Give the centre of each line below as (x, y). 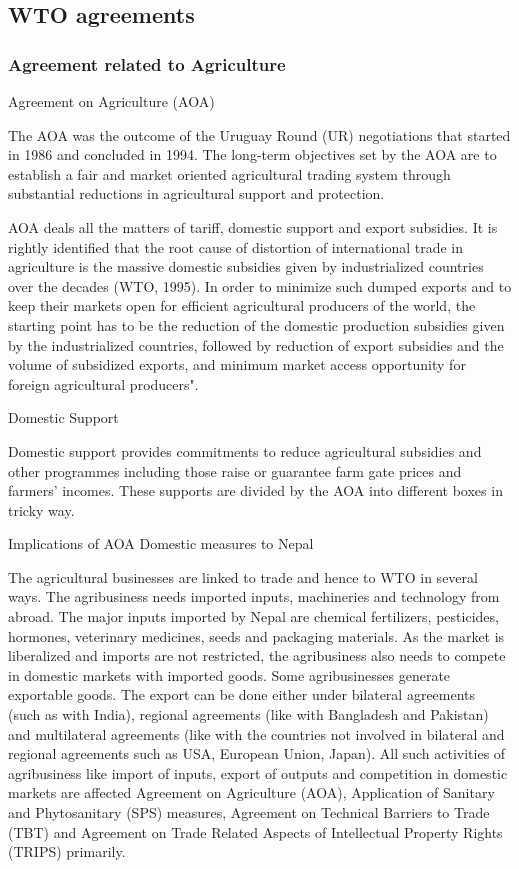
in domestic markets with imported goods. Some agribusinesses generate (229, 674)
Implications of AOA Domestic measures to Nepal (161, 543)
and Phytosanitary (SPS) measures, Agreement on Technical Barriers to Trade (249, 812)
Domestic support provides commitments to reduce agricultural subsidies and (245, 450)
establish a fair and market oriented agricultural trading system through (229, 173)
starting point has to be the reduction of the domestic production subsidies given (256, 324)
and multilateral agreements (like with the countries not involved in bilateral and (256, 733)
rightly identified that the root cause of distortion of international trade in (236, 246)
